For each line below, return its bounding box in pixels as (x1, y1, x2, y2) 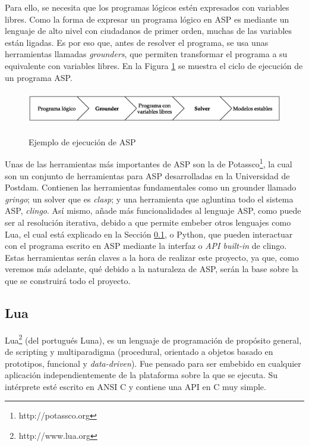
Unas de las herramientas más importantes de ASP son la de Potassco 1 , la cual (5, 156, 292, 170)
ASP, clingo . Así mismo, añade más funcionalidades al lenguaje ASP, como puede (5, 204, 301, 217)
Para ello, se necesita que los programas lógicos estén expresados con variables (5, 1, 289, 13)
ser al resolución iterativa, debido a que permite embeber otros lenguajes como (5, 216, 291, 228)
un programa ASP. (5, 71, 72, 83)
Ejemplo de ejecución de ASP (29, 135, 136, 148)
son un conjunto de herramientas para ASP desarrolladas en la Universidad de (5, 169, 290, 182)
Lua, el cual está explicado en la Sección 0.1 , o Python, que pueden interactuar (5, 227, 293, 240)
